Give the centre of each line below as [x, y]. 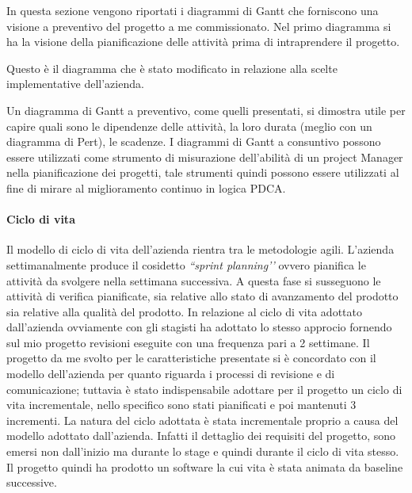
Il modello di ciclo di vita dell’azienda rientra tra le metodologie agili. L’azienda [200, 249]
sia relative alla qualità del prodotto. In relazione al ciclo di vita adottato [184, 311]
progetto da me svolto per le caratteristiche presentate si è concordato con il [191, 358]
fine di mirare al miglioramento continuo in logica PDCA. [146, 187]
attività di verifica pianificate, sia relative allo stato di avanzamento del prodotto [202, 296]
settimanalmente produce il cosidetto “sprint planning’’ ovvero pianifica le [186, 264]
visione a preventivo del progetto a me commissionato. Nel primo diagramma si [199, 26]
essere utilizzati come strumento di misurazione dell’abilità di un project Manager [205, 157]
